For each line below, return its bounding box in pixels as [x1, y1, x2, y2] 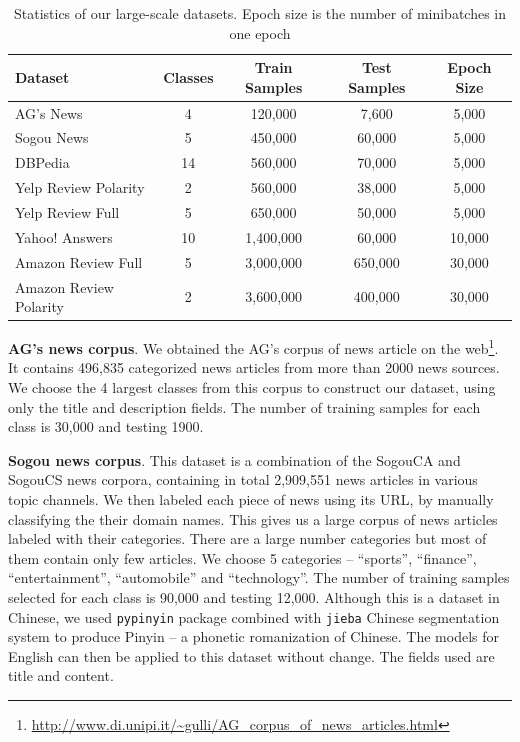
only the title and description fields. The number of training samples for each [8, 396, 481, 417]
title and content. [8, 665, 114, 686]
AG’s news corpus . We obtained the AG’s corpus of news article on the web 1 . [8, 335, 499, 358]
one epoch [229, 22, 291, 43]
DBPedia [15, 152, 70, 173]
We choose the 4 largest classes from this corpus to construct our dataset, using [8, 377, 496, 398]
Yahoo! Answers [15, 226, 113, 247]
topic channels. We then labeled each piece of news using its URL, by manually [8, 489, 494, 510]
